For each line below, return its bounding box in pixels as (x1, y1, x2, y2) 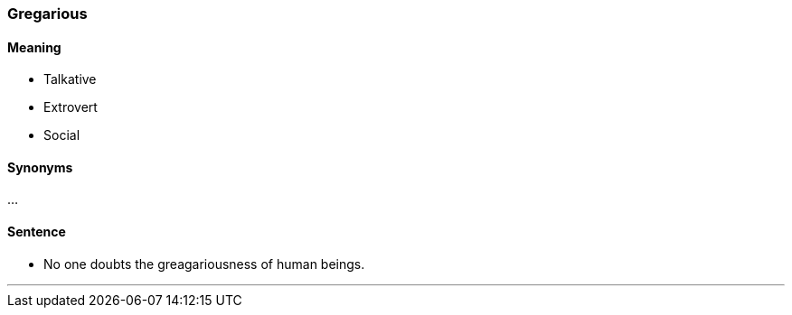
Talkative (43, 71, 97, 88)
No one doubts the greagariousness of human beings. (43, 255, 365, 272)
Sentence (7, 224, 66, 240)
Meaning (7, 39, 61, 55)
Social (43, 127, 80, 144)
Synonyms (7, 159, 73, 175)
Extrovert (43, 99, 98, 116)
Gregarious (7, 5, 88, 23)
